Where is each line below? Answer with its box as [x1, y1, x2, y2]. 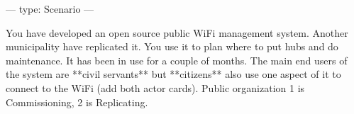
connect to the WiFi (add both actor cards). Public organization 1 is [6, 80, 305, 95]
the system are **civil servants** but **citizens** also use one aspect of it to [6, 67, 341, 81]
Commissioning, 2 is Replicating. [6, 94, 148, 109]
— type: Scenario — [6, 1, 94, 16]
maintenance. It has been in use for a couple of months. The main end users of [6, 52, 348, 67]
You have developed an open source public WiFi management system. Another [6, 25, 348, 40]
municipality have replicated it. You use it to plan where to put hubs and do [6, 39, 338, 54]
